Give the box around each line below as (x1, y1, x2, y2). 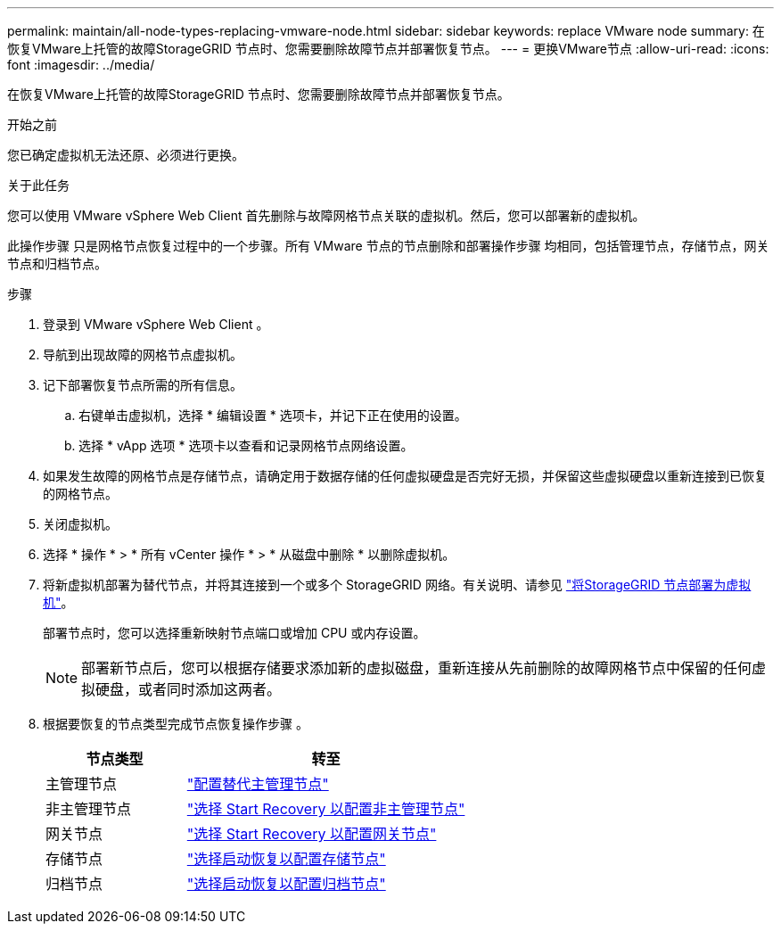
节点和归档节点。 (7, 256, 107, 271)
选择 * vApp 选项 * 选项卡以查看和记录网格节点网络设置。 (78, 438, 414, 453)
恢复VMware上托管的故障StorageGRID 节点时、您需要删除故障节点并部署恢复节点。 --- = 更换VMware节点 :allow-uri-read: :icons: (7, 41, 769, 56)
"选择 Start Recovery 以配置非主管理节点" (186, 800, 465, 818)
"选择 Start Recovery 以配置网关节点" (186, 825, 437, 843)
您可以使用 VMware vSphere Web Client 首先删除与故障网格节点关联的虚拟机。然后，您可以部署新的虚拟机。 (7, 208, 645, 223)
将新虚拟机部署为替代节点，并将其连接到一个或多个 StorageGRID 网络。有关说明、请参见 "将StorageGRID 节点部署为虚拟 (43, 577, 752, 592)
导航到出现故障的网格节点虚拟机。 (43, 347, 243, 362)
